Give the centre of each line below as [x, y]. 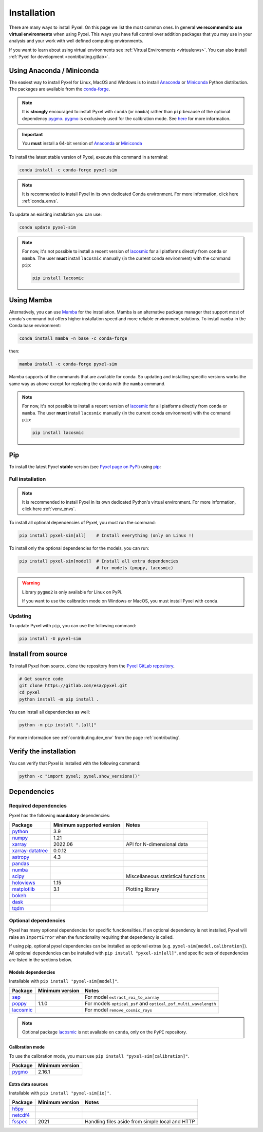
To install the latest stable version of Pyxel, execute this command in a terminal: [89, 157]
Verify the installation [42, 751]
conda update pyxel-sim [48, 227]
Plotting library [143, 889]
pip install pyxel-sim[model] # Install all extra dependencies [99, 561]
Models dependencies [32, 972]
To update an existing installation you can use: [56, 214]
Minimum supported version [87, 825]
